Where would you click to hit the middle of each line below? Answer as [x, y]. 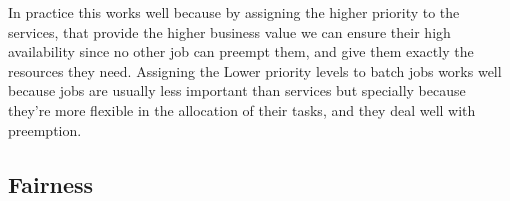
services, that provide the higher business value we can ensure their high [229, 31]
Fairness [51, 183]
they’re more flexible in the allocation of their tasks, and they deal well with [242, 109]
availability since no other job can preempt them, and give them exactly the [241, 51]
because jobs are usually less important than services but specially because [237, 90]
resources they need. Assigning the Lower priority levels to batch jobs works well [255, 70]
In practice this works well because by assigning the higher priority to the [234, 12]
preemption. [45, 129]
